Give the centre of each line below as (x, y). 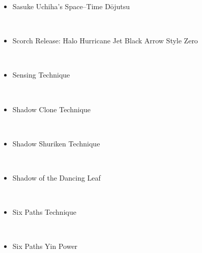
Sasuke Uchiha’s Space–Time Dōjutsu (71, 6)
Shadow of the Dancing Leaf (56, 177)
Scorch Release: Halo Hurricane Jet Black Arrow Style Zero (105, 41)
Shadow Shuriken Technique (56, 143)
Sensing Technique (41, 75)
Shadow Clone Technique (52, 109)
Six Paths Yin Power (45, 246)
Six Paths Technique (44, 212)
